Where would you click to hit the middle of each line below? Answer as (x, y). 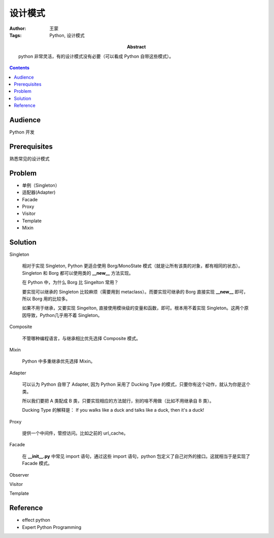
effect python (36, 520)
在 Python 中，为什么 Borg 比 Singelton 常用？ (70, 282)
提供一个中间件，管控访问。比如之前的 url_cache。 (75, 433)
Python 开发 (22, 132)
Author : (18, 28)
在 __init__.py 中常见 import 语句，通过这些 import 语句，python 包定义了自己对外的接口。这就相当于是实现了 (136, 456)
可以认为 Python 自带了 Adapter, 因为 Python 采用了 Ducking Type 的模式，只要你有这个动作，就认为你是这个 (136, 384)
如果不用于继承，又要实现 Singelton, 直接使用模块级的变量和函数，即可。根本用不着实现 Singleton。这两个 (133, 308)
